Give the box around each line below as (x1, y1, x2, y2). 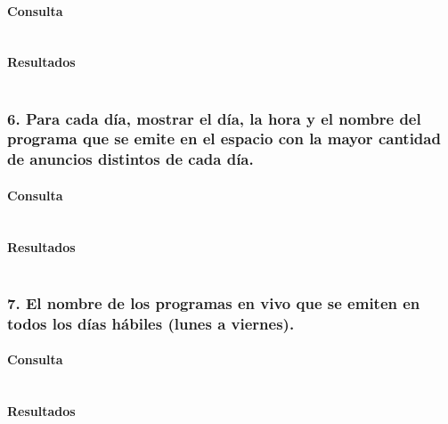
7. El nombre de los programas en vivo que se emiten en (7, 291, 420, 314)
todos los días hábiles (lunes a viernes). (7, 312, 295, 334)
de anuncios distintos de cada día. (7, 148, 254, 170)
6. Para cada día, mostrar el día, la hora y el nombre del (7, 107, 421, 129)
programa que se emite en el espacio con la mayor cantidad (7, 127, 441, 150)
